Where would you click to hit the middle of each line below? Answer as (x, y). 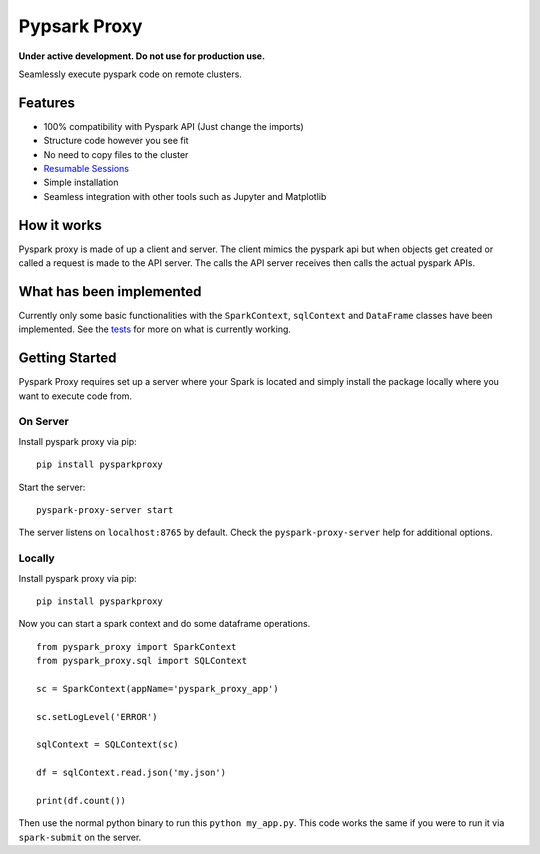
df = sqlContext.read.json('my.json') (131, 773)
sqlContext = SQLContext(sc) (107, 744)
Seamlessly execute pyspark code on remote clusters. (130, 74)
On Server (43, 422)
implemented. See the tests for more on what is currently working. (155, 329)
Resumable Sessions (86, 169)
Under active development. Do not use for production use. (141, 56)
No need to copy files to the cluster (116, 154)
